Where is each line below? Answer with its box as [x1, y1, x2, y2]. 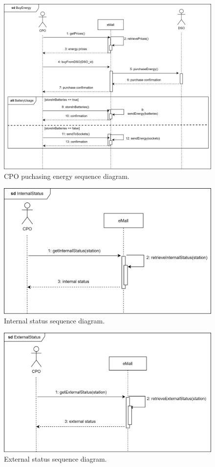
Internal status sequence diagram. [4, 316, 105, 326]
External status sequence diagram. [4, 454, 107, 464]
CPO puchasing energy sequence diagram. [4, 171, 129, 181]
